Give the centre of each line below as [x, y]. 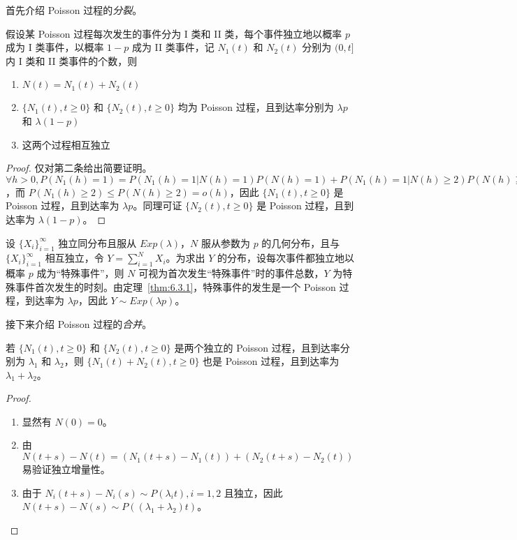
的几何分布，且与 [301, 242]
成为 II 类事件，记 [173, 47]
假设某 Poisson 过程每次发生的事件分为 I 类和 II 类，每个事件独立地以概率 [174, 33]
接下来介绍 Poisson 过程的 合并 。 [79, 323]
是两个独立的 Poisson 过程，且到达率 [257, 347]
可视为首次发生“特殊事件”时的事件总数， [231, 273]
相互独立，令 [74, 258]
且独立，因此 [253, 492]
